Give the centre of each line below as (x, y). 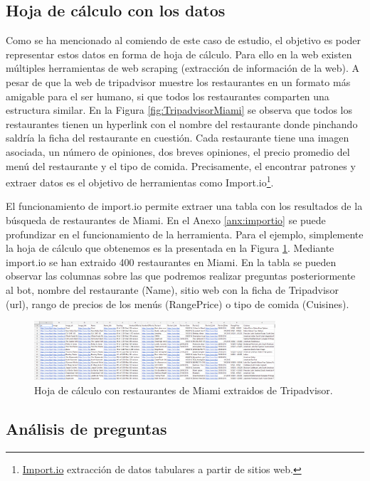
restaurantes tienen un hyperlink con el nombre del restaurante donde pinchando (182, 123)
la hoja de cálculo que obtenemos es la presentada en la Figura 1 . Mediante (170, 248)
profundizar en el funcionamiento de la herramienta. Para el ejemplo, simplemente (185, 234)
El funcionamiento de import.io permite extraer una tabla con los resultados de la (184, 206)
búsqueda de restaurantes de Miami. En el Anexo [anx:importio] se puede (166, 220)
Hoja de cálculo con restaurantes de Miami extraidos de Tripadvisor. (184, 390)
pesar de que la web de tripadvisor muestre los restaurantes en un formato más (178, 81)
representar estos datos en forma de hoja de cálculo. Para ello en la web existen (179, 54)
